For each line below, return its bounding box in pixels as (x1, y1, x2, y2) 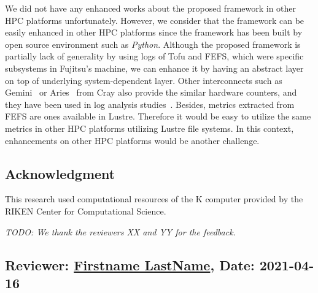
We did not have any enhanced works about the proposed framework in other (5, 2, 297, 14)
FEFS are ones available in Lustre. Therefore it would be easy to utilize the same (5, 110, 311, 123)
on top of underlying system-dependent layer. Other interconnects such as (5, 74, 282, 86)
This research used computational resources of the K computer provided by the (5, 192, 303, 205)
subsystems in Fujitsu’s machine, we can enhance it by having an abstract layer (5, 61, 304, 74)
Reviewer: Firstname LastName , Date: (5, 255, 255, 274)
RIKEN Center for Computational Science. (5, 204, 166, 217)
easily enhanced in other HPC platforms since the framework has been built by (5, 26, 303, 39)
